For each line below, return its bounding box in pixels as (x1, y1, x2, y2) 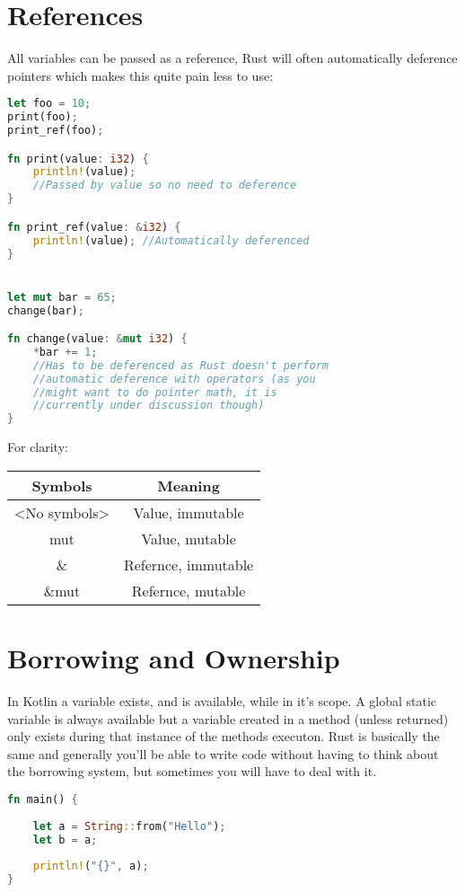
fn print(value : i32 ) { (7, 152, 149, 165)
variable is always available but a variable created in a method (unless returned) (7, 709, 449, 728)
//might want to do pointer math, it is (32, 385, 277, 399)
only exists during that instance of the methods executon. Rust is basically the (7, 727, 440, 746)
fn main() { (7, 792, 78, 806)
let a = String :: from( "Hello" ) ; (32, 819, 226, 833)
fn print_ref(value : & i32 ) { (7, 220, 181, 234)
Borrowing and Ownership (7, 640, 340, 676)
